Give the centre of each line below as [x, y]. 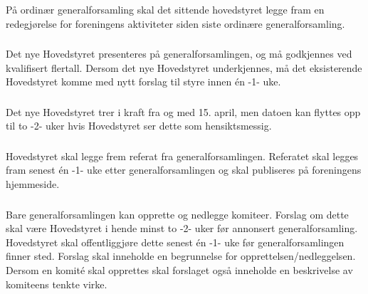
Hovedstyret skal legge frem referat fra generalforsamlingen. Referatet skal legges [182, 156]
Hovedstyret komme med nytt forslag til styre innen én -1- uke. [143, 82]
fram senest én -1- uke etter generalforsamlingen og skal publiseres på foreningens [184, 170]
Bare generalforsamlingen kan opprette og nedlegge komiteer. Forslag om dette [177, 214]
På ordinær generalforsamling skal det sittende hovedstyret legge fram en [165, 9]
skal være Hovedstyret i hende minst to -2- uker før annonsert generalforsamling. [182, 228]
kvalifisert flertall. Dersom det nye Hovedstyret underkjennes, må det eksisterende [184, 67]
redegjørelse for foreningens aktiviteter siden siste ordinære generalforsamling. [175, 23]
